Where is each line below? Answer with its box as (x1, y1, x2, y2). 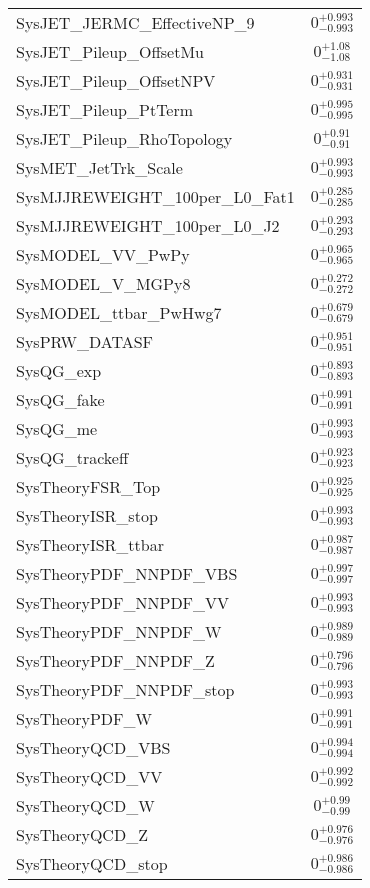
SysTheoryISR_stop (16, 504, 158, 527)
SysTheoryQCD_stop (16, 852, 168, 875)
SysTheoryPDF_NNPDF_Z (16, 649, 215, 672)
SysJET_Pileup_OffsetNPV (16, 69, 216, 92)
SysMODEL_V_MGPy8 (16, 272, 191, 295)
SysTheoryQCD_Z (16, 823, 148, 846)
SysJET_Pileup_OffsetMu (16, 40, 204, 63)
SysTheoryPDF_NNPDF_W (16, 620, 222, 643)
